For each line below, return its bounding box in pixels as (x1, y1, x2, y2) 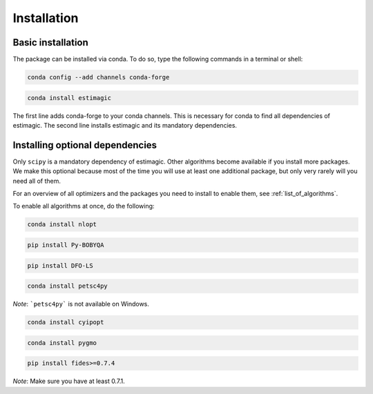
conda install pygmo (27, 339, 97, 346)
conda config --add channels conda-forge (27, 73, 170, 81)
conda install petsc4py (27, 282, 108, 290)
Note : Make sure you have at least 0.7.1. (12, 377, 125, 386)
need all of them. (12, 177, 61, 185)
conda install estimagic (27, 94, 112, 101)
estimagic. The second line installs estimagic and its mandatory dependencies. (12, 121, 238, 129)
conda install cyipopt (27, 318, 104, 326)
